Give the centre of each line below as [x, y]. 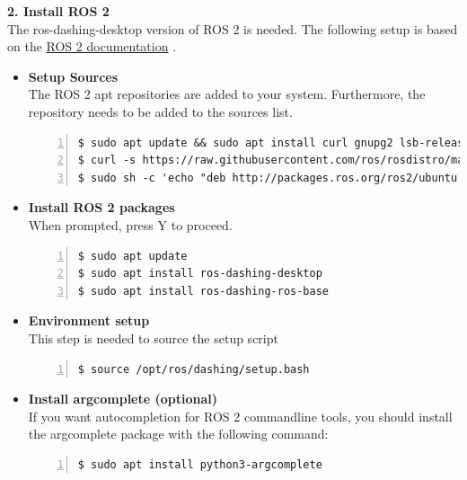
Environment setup [89, 320]
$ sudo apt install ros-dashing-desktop [200, 274]
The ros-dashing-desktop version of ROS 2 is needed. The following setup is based [233, 28]
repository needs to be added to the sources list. [160, 111]
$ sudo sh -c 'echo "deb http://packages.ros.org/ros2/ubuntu [268, 178]
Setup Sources [73, 76]
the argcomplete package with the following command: [178, 434]
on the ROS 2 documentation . [92, 46]
